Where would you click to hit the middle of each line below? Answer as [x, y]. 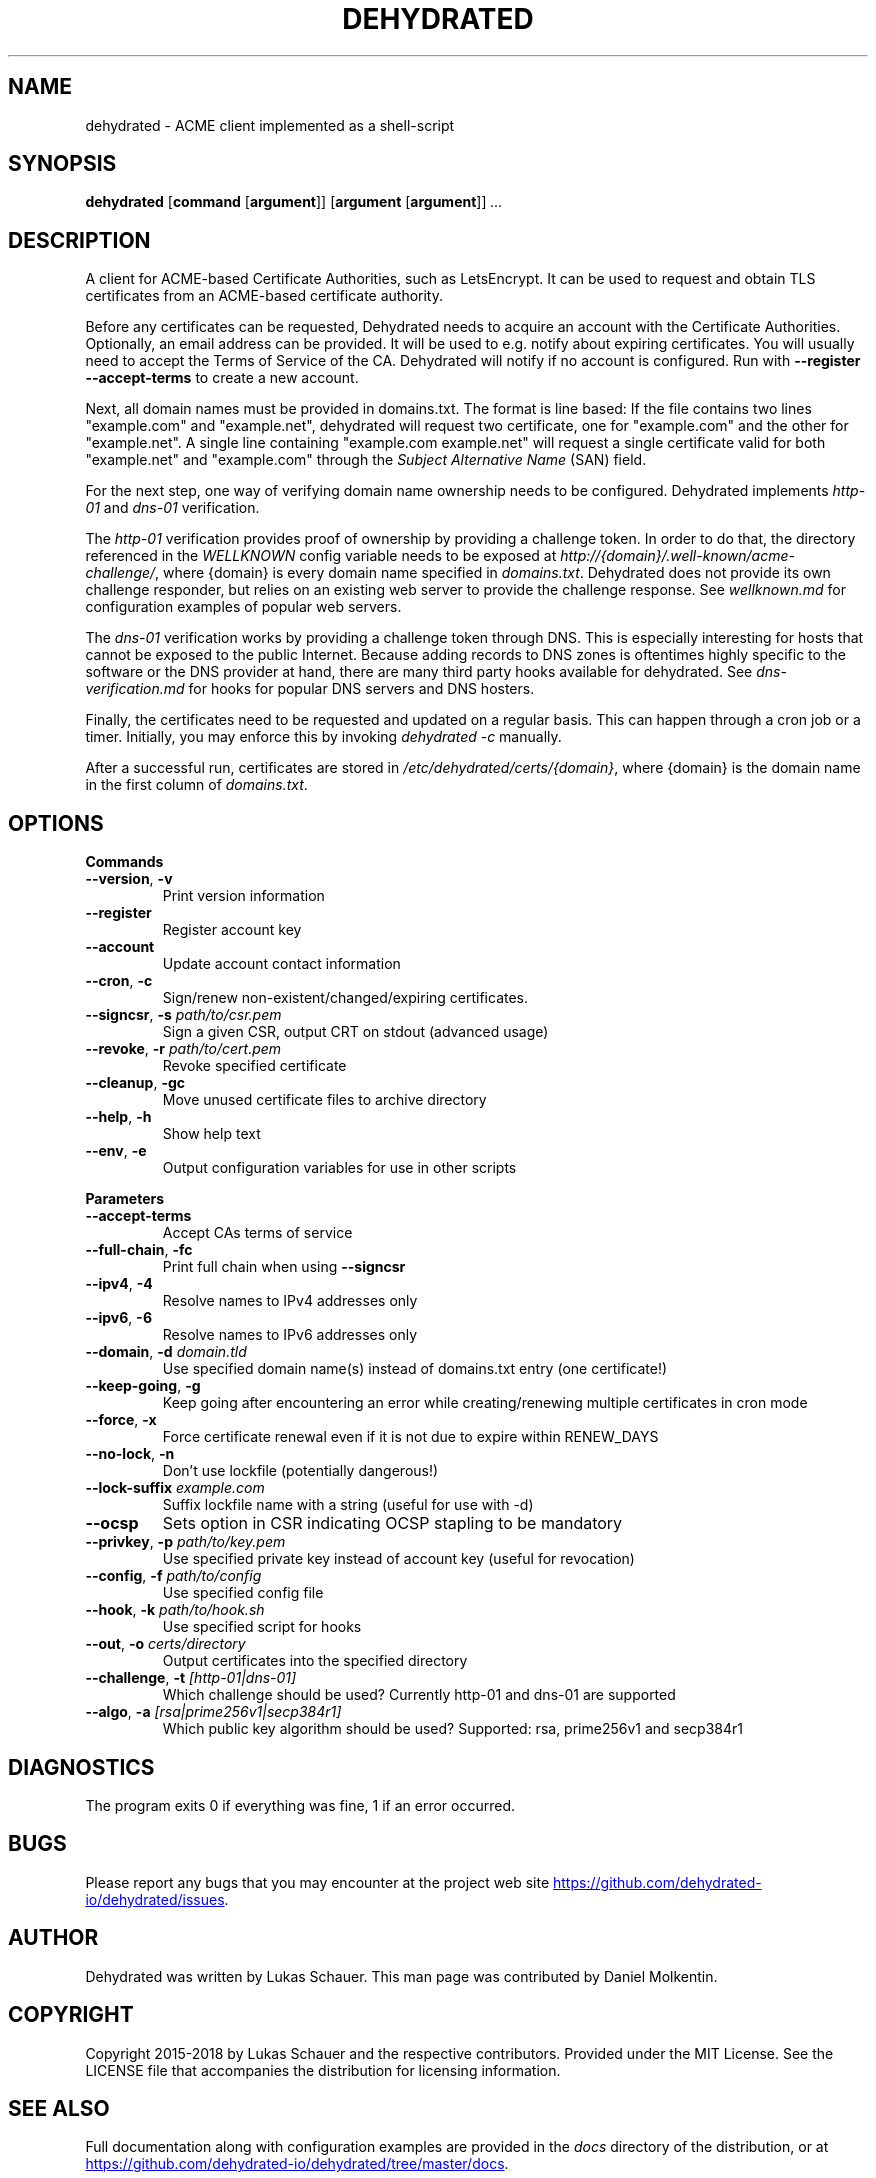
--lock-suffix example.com [175, 1488]
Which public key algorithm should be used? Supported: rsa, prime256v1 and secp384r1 [453, 1729]
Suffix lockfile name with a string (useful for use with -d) [348, 1505]
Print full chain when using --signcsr [284, 1267]
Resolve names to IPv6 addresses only [290, 1335]
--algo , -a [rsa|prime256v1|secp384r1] [213, 1712]
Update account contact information [281, 964]
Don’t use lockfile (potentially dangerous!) [300, 1471]
